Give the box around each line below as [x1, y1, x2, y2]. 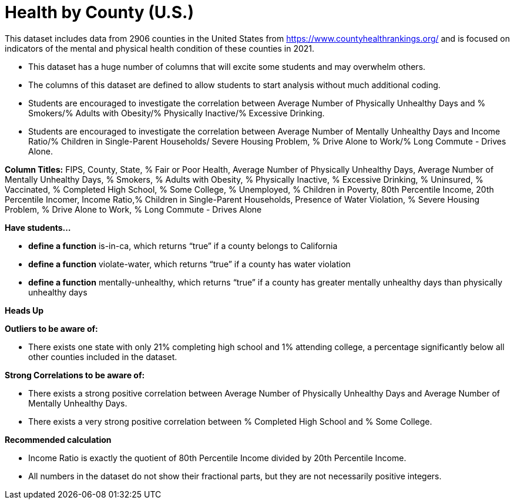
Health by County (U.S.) [5, 2, 194, 22]
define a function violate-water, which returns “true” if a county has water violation [28, 258, 351, 269]
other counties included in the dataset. [28, 351, 177, 362]
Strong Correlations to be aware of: [5, 369, 145, 380]
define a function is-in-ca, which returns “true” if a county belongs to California [28, 240, 338, 251]
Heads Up [5, 305, 44, 315]
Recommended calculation [5, 434, 112, 445]
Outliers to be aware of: [5, 323, 98, 334]
